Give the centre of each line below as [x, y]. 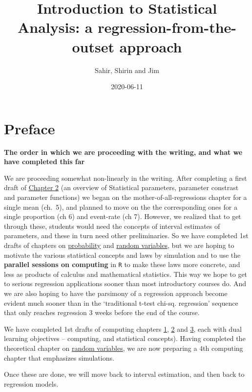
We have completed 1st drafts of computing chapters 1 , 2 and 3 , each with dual [123, 329]
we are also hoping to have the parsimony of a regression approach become [116, 293]
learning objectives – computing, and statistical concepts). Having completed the [125, 338]
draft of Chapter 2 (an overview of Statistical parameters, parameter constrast [121, 187]
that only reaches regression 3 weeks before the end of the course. [102, 312]
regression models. [31, 383]
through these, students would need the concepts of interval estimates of [112, 226]
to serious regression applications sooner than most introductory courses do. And [125, 283]
